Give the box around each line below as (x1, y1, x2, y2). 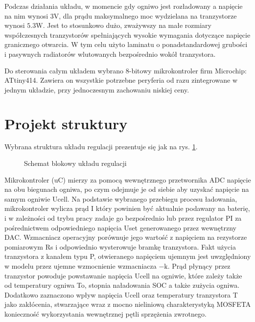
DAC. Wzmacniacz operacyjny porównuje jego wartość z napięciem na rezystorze (4, 232, 247, 242)
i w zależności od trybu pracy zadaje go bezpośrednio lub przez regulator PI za (4, 213, 242, 223)
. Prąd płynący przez (167, 261, 231, 271)
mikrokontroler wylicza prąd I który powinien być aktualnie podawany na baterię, (4, 203, 250, 213)
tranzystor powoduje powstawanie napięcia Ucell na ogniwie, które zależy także (4, 270, 242, 280)
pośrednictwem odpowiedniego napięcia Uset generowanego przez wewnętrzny (4, 222, 236, 232)
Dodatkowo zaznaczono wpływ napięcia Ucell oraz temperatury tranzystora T (4, 289, 238, 299)
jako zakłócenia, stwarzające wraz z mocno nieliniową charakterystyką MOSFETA (4, 299, 251, 309)
